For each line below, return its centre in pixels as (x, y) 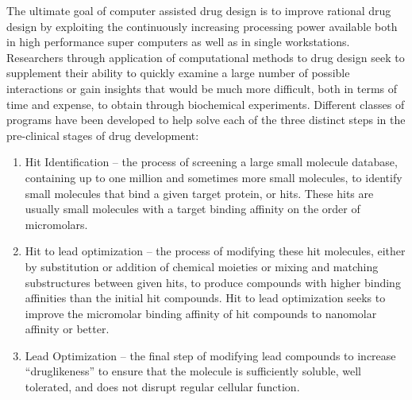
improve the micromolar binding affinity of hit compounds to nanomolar (201, 313)
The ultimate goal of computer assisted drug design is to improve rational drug (199, 10)
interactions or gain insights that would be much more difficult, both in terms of (202, 88)
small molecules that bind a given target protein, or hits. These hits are (199, 193)
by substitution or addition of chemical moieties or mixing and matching (202, 266)
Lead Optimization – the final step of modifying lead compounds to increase (210, 355)
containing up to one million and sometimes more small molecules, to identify (214, 177)
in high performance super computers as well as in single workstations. (178, 42)
